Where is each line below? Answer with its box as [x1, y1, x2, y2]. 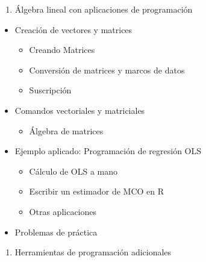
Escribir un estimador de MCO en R [29, 185, 164, 198]
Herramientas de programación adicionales [14, 246, 172, 258]
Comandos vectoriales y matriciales [14, 104, 145, 116]
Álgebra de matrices [29, 124, 104, 137]
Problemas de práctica [14, 225, 98, 238]
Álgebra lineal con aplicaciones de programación [14, 3, 193, 15]
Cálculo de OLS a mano [29, 164, 118, 177]
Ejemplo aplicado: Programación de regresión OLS [14, 145, 202, 157]
